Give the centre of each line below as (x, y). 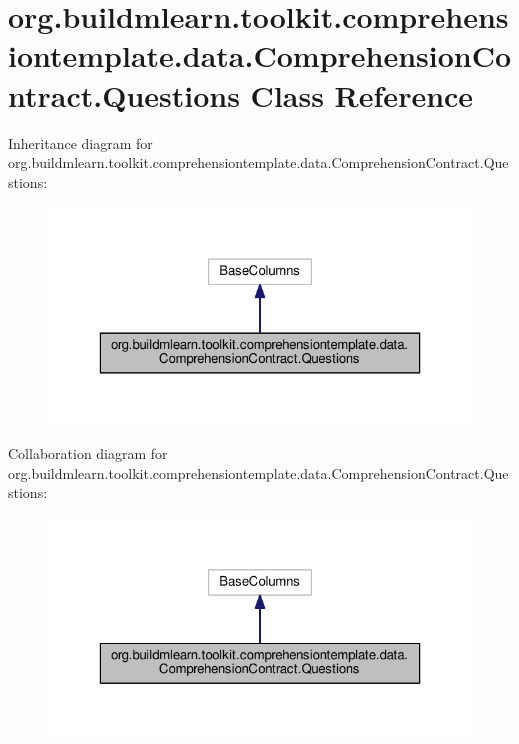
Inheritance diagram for (80, 142)
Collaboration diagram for (88, 453)
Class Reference (362, 94)
